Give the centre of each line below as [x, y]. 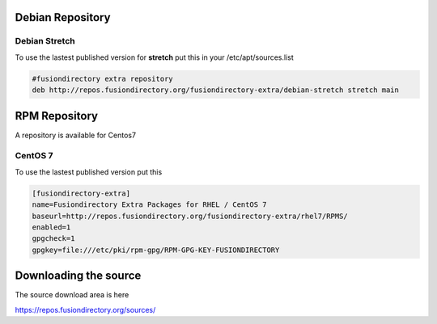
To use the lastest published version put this [89, 172]
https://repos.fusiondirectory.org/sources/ [85, 309]
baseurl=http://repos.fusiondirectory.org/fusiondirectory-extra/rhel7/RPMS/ [190, 216]
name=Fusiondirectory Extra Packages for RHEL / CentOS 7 [149, 205]
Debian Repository [63, 17]
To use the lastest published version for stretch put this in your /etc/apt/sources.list [155, 57]
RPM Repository [57, 116]
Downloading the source [78, 276]
